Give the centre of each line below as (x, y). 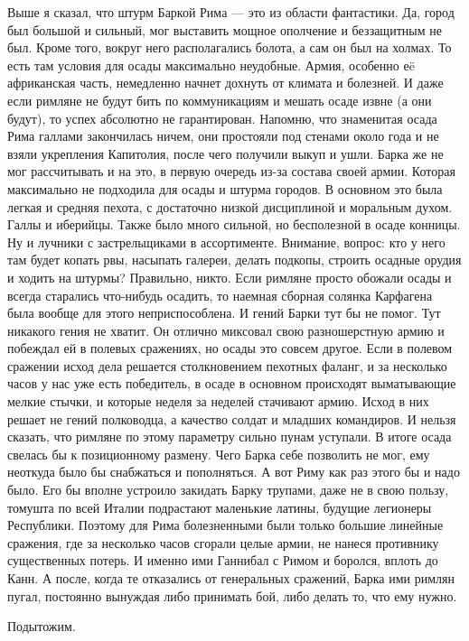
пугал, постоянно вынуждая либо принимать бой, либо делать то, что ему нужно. (232, 595)
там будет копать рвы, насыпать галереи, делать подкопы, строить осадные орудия (234, 260)
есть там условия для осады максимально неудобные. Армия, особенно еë (211, 65)
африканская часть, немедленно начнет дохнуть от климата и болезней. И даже (225, 83)
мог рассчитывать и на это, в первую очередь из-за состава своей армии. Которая (231, 171)
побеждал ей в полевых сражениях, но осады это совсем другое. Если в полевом (230, 348)
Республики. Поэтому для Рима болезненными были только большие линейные (225, 525)
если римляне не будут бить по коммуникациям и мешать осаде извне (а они (220, 100)
